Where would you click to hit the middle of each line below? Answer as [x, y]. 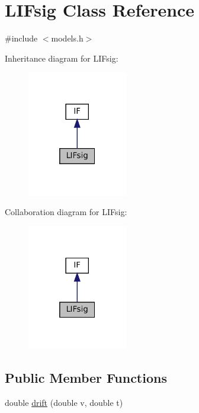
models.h [67, 38]
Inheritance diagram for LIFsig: [62, 58]
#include [21, 38]
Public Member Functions [86, 378]
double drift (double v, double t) [64, 403]
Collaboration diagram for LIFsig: [66, 212]
